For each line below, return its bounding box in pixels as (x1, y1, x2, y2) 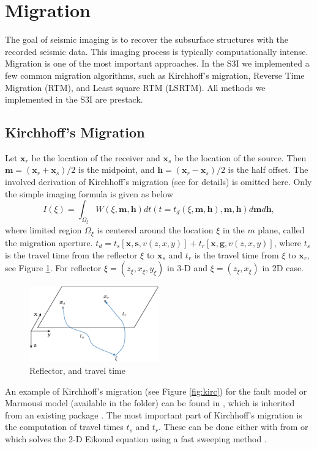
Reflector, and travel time (29, 363, 125, 376)
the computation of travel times (5, 420, 124, 433)
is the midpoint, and (78, 163, 155, 176)
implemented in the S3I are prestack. (5, 93, 143, 106)
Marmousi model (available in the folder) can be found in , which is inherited (5, 396, 295, 409)
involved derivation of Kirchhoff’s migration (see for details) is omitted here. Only (5, 175, 312, 188)
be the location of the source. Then (174, 151, 307, 164)
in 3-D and (167, 261, 207, 274)
